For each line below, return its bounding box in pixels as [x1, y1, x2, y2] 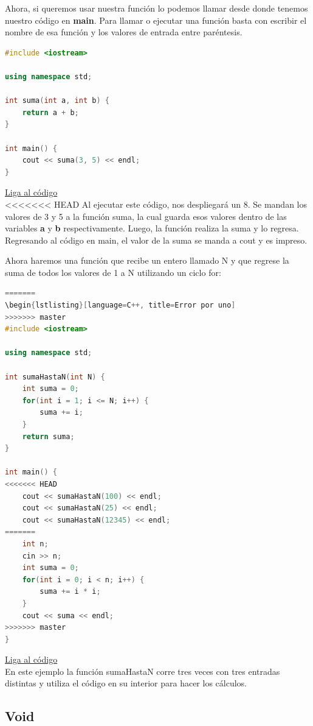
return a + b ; [22, 108, 79, 117]
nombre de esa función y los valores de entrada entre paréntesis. [5, 26, 242, 38]
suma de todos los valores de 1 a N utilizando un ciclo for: [5, 266, 221, 278]
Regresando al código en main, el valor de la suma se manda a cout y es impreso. [5, 233, 308, 246]
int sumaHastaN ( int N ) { [5, 372, 105, 381]
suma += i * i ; [40, 587, 101, 596]
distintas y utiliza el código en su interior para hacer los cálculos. [5, 677, 247, 689]
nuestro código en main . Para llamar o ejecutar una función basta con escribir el [5, 13, 307, 26]
